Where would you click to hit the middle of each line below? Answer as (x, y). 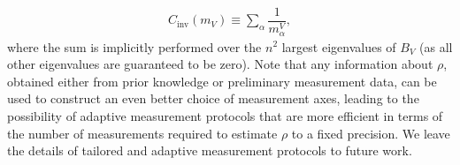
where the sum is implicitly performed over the (134, 46)
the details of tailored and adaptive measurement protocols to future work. (210, 150)
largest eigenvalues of (339, 46)
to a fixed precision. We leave (371, 133)
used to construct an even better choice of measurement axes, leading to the (213, 98)
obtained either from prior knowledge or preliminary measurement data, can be (222, 81)
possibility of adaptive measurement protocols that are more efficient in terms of (225, 115)
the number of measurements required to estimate (142, 133)
